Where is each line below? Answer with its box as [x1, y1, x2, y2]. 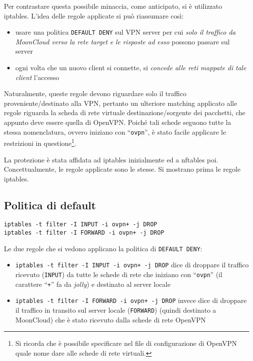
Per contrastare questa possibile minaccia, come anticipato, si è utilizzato [4, 1, 222, 11]
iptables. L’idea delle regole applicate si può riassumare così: [4, 10, 184, 20]
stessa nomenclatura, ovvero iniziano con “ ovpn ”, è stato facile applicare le [4, 126, 226, 137]
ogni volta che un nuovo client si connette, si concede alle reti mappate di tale [15, 62, 246, 73]
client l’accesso [15, 72, 59, 82]
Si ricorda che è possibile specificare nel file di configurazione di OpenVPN [15, 338, 237, 348]
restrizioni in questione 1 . [4, 137, 76, 148]
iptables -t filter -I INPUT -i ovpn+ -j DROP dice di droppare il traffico [15, 260, 249, 270]
